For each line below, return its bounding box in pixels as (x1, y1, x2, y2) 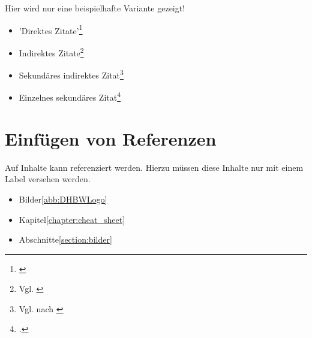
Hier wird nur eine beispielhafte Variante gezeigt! (5, 2, 185, 14)
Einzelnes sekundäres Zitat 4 (19, 89, 121, 103)
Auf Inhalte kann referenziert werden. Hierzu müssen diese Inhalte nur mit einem (5, 161, 304, 173)
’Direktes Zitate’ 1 (19, 22, 83, 37)
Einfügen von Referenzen (5, 126, 217, 150)
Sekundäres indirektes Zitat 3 (19, 67, 124, 81)
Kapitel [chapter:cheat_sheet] (19, 213, 125, 225)
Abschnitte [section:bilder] (19, 233, 112, 246)
